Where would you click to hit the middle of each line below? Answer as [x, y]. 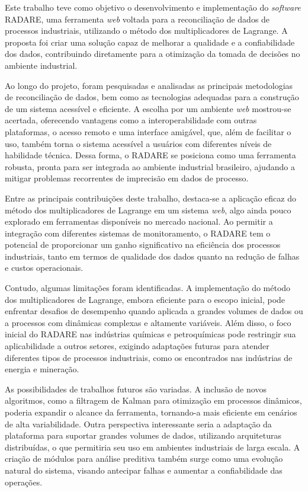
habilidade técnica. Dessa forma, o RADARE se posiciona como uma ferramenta [150, 155]
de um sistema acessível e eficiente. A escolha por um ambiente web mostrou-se [148, 108]
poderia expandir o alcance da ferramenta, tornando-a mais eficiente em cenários [151, 412]
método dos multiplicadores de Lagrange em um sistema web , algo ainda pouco [148, 210]
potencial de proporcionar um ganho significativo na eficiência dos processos [143, 245]
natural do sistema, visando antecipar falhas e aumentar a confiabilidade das [144, 470]
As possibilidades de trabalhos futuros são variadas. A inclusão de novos [136, 389]
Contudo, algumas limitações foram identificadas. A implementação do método [148, 288]
